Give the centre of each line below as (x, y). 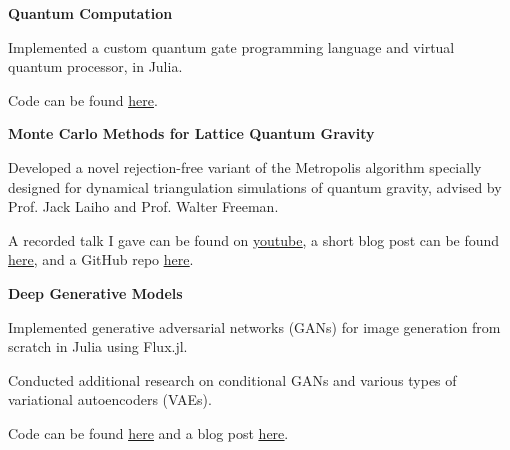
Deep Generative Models (95, 292)
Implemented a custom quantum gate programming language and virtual (231, 46)
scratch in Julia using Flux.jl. (98, 346)
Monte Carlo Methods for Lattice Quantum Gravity (191, 133)
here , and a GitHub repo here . (101, 259)
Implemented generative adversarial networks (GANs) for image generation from (254, 326)
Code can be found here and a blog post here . (148, 432)
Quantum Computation (90, 13)
